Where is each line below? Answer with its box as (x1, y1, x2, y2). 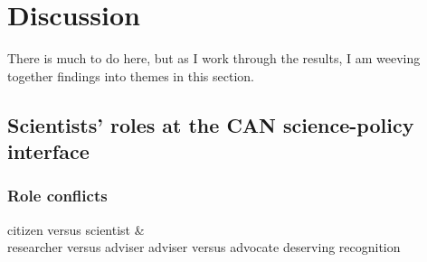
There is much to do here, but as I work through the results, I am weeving (7, 49, 421, 68)
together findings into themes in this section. (7, 66, 254, 85)
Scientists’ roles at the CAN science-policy (7, 110, 414, 138)
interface (7, 137, 90, 165)
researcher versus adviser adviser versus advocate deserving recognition (7, 238, 401, 257)
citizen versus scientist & (7, 220, 145, 239)
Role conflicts (7, 184, 108, 207)
